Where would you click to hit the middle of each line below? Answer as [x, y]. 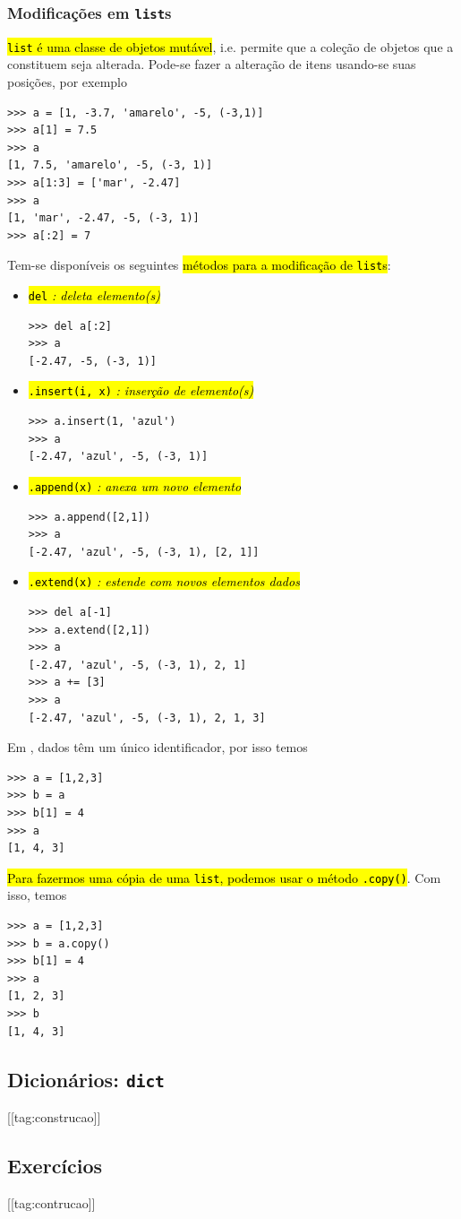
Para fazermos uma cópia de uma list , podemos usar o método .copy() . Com [224, 877]
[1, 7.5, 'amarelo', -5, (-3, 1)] [110, 165]
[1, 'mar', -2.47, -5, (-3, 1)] [103, 218]
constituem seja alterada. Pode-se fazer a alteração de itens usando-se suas [212, 64]
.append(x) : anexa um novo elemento [135, 485]
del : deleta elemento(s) [94, 295]
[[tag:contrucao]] [51, 1202]
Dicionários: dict [86, 1079]
